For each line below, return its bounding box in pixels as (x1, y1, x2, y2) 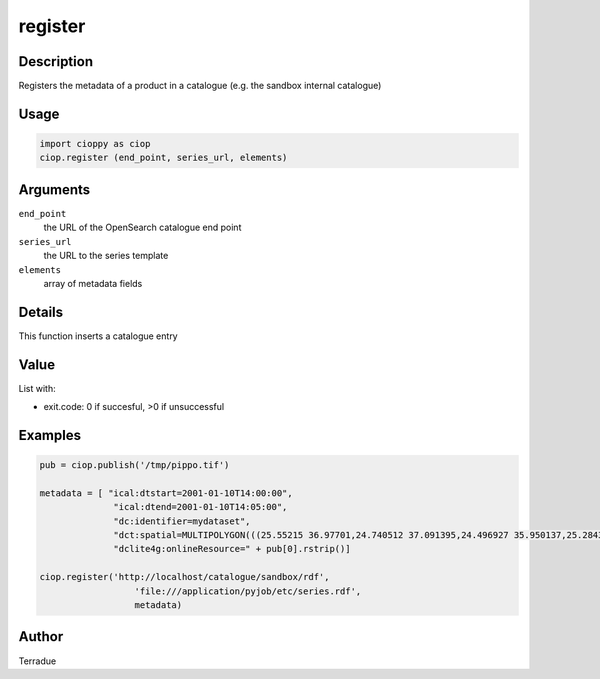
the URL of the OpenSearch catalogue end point (43, 221, 242, 234)
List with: (18, 382, 56, 394)
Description (18, 53, 94, 70)
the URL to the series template (43, 250, 169, 262)
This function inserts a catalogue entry (18, 330, 179, 342)
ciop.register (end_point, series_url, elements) (39, 152, 288, 164)
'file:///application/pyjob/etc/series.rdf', (134, 585, 362, 597)
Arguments (18, 181, 91, 198)
